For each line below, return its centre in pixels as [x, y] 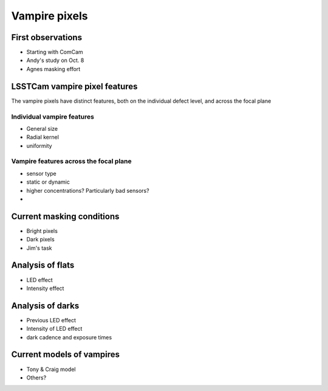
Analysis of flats [43, 265]
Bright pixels [42, 230]
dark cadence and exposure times [69, 337]
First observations [46, 37]
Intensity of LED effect [54, 329]
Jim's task [39, 248]
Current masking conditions [65, 216]
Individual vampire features [53, 117]
